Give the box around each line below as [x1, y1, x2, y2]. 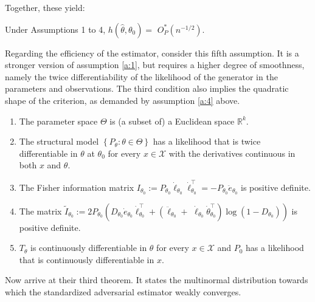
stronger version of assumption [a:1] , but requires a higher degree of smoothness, [5, 58, 305, 71]
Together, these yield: [5, 1, 85, 13]
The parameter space [19, 114, 98, 127]
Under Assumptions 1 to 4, [5, 22, 106, 35]
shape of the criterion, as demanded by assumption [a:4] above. [5, 94, 240, 106]
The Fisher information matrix [19, 180, 134, 193]
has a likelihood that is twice [153, 135, 261, 148]
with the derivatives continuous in [168, 146, 296, 159]
